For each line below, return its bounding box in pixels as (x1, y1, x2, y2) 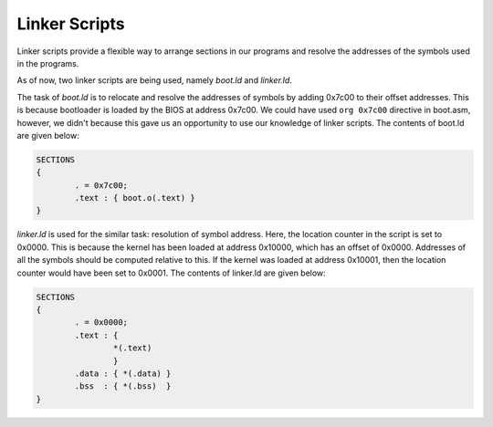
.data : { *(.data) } (74, 368, 172, 379)
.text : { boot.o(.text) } (74, 193, 195, 203)
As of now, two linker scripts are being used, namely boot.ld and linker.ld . (16, 75, 292, 86)
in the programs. (16, 57, 79, 68)
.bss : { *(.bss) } (74, 381, 172, 391)
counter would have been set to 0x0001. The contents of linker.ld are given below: (16, 267, 326, 278)
